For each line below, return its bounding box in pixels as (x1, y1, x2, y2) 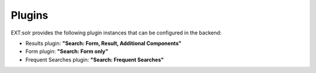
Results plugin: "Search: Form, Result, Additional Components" (25, 40, 181, 47)
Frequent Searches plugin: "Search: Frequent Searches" (25, 56, 164, 63)
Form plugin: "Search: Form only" (25, 48, 108, 55)
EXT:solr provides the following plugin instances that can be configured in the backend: (11, 29, 222, 36)
